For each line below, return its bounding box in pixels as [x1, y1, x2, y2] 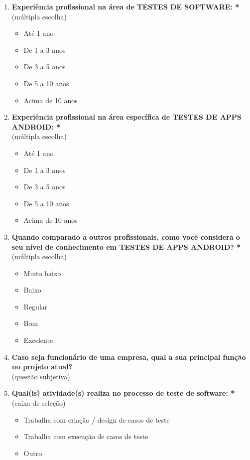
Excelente [23, 335, 53, 345]
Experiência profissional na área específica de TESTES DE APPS [11, 112, 242, 122]
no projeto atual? [11, 361, 73, 372]
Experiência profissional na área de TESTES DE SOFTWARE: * [11, 1, 240, 11]
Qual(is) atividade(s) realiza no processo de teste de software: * [11, 388, 235, 398]
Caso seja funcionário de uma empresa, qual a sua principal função [11, 351, 246, 362]
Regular [23, 301, 48, 311]
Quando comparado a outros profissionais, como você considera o [11, 231, 240, 242]
